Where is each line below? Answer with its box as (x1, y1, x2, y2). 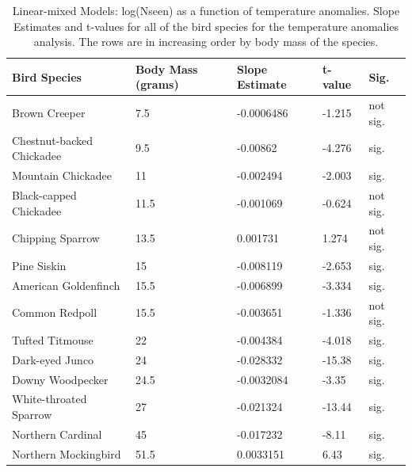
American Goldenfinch (12, 276, 120, 293)
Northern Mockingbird (12, 445, 121, 462)
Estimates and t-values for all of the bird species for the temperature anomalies (13, 17, 399, 34)
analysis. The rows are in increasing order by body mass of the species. (33, 33, 379, 50)
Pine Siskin (12, 257, 67, 273)
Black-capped (12, 186, 77, 203)
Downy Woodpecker (12, 371, 109, 387)
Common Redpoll (12, 304, 97, 321)
